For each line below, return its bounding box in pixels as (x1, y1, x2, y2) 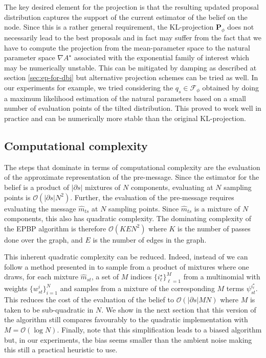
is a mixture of (194, 203, 240, 213)
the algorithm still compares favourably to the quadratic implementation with (4, 314, 248, 325)
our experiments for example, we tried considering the (4, 82, 173, 92)
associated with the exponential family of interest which (74, 52, 249, 63)
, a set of (91, 271, 119, 282)
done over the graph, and (4, 234, 83, 245)
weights (4, 283, 28, 294)
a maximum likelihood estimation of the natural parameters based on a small (4, 92, 246, 103)
